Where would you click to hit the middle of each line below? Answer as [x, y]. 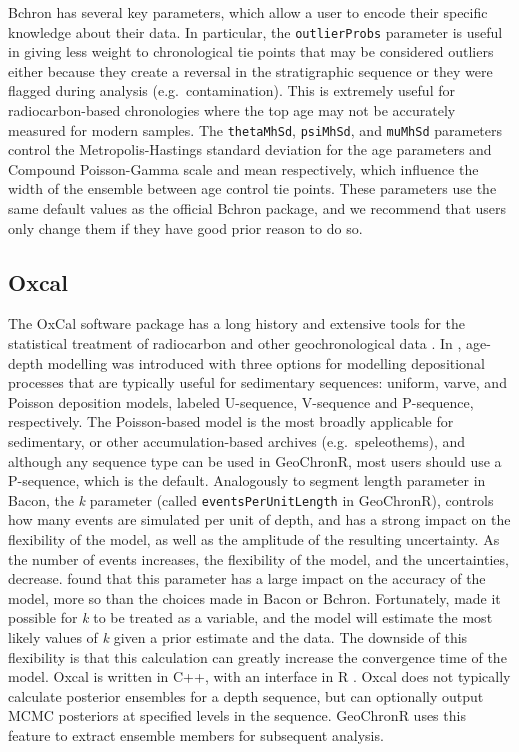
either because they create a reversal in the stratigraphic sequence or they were [250, 70]
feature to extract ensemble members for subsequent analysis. [196, 734]
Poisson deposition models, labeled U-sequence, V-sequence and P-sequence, [241, 401]
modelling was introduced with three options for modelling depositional [266, 362]
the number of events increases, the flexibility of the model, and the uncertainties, [258, 558]
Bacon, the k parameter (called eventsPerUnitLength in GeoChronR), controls [251, 499]
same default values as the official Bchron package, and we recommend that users [257, 208]
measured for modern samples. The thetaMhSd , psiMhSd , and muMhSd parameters [255, 129]
